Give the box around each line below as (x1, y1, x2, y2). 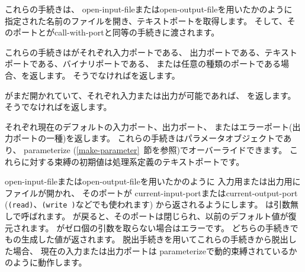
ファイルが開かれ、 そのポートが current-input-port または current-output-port (5, 186, 298, 199)
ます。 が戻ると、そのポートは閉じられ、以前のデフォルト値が (46, 209, 288, 222)
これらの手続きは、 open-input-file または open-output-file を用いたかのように (5, 3, 293, 15)
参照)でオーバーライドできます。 (160, 143, 287, 156)
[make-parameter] (76, 143, 140, 156)
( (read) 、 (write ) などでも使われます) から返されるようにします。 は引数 (5, 198, 291, 211)
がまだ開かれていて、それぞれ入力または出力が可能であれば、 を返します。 (5, 89, 296, 101)
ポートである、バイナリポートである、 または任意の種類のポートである (5, 57, 281, 70)
